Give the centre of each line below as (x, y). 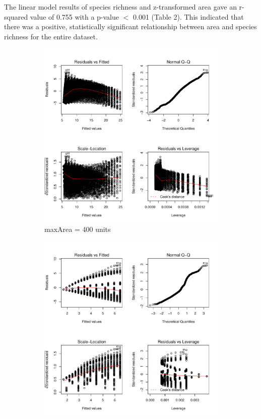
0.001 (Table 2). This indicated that (188, 16)
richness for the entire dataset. (51, 36)
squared (16, 16)
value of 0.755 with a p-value (75, 16)
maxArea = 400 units (78, 229)
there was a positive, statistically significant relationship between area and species (130, 26)
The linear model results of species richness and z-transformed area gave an (120, 7)
